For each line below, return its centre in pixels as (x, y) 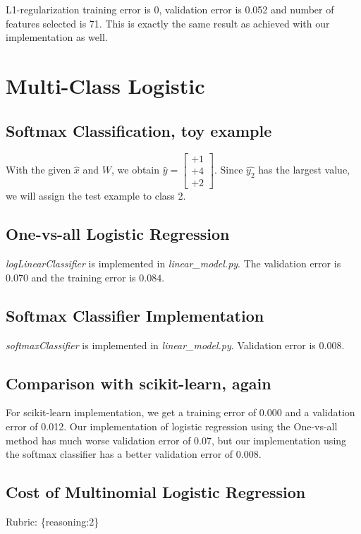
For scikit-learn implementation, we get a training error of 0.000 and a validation (180, 412)
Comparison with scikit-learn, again (139, 383)
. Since (228, 170)
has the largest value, (304, 170)
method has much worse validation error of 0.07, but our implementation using (176, 440)
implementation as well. (57, 37)
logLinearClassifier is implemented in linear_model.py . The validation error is (173, 263)
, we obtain (135, 170)
